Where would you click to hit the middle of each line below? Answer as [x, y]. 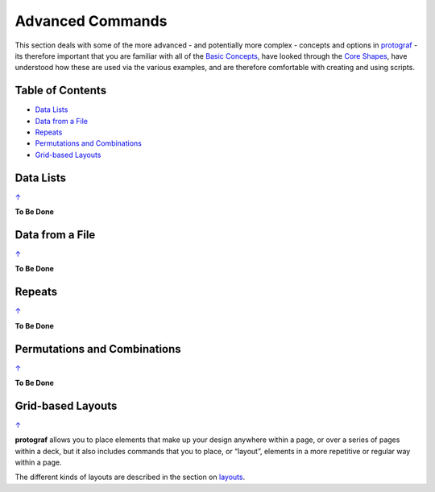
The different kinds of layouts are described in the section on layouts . [130, 477]
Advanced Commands [91, 21]
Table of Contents [61, 91]
